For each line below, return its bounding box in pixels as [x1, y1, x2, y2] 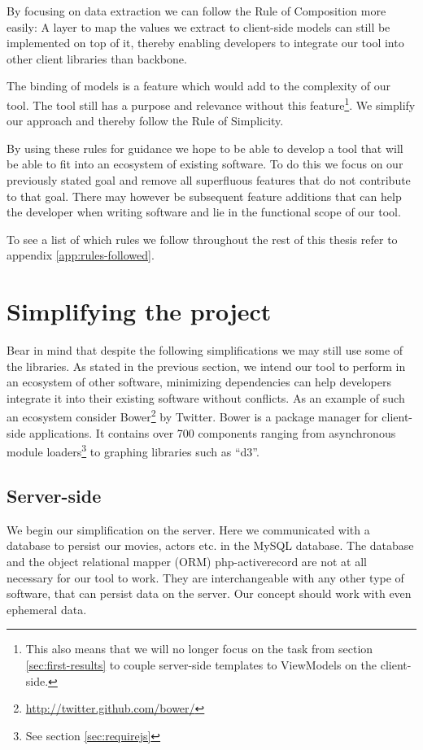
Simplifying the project [7, 294, 272, 328]
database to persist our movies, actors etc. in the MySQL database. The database [7, 537, 414, 554]
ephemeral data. [7, 600, 87, 617]
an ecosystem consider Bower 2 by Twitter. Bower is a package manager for [7, 406, 378, 425]
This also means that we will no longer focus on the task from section [25, 640, 373, 657]
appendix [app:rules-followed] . [7, 246, 155, 264]
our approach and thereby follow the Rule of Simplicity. [7, 112, 284, 129]
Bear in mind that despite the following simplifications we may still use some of [7, 342, 403, 359]
